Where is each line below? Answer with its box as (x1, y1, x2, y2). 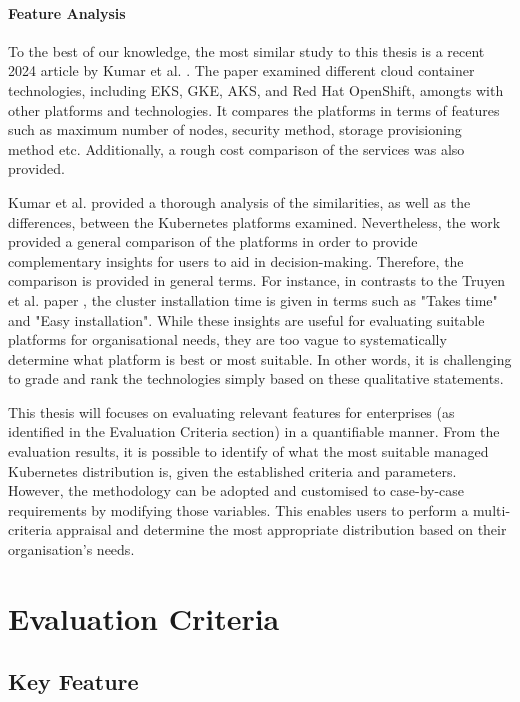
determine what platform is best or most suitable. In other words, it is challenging (8, 348, 512, 369)
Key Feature (8, 666, 139, 697)
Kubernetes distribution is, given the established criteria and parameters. (8, 460, 457, 481)
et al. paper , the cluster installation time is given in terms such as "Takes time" (8, 289, 498, 310)
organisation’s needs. (8, 539, 135, 560)
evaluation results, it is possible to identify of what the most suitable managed (8, 441, 489, 462)
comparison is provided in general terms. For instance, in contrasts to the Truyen (8, 270, 506, 291)
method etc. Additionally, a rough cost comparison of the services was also (8, 138, 465, 159)
